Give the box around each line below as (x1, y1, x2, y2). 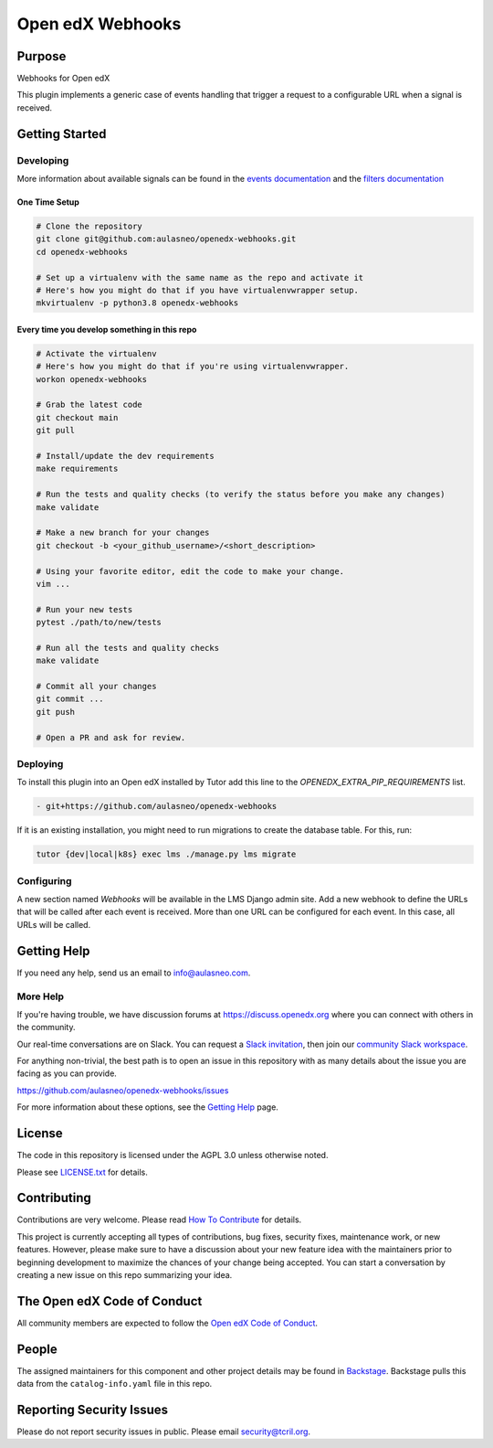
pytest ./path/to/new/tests (36, 617, 162, 628)
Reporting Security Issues (16, 1402, 169, 1417)
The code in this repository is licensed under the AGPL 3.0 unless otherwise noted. (16, 1150, 329, 1161)
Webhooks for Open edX (16, 73, 110, 84)
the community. (16, 1022, 76, 1033)
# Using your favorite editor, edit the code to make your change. (36, 566, 345, 576)
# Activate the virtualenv (36, 348, 157, 358)
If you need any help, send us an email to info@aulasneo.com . (16, 967, 251, 978)
